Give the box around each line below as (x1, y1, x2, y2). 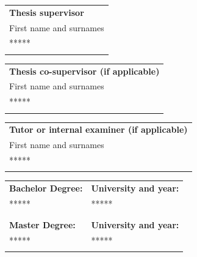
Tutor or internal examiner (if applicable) (9, 123, 188, 136)
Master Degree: (9, 218, 76, 231)
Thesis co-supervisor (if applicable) (9, 64, 160, 77)
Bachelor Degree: (9, 182, 83, 195)
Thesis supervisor (9, 6, 84, 18)
